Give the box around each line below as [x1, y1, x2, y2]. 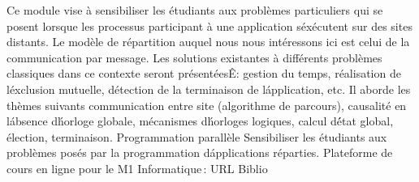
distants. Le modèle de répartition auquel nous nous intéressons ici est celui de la [6, 33, 410, 50]
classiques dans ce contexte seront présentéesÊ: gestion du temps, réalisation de [6, 65, 401, 82]
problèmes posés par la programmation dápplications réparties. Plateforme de [6, 144, 393, 161]
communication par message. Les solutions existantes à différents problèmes [6, 49, 382, 66]
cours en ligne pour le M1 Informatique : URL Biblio [6, 159, 268, 176]
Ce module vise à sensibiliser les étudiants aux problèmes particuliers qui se [6, 2, 383, 18]
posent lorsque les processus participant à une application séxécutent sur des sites [6, 17, 413, 34]
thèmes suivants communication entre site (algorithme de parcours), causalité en [6, 96, 407, 113]
